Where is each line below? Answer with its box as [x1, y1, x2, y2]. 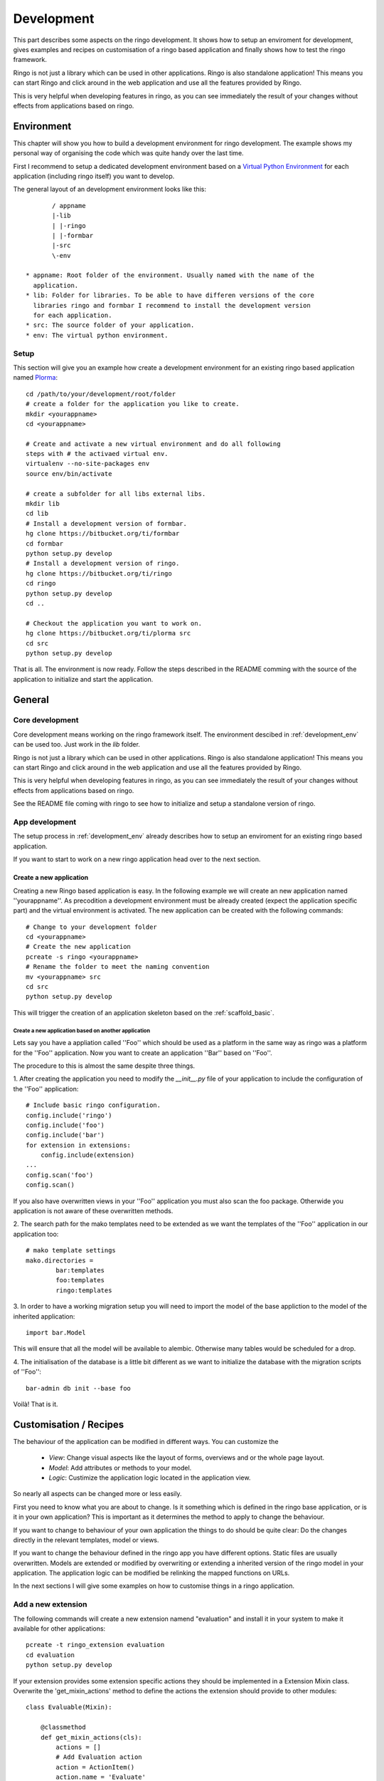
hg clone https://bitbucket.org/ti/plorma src [26, 629, 191, 638]
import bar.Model [26, 1329, 86, 1336]
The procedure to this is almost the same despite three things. [13, 1061, 196, 1070]
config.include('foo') [26, 1121, 105, 1129]
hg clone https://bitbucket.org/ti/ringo [26, 569, 172, 577]
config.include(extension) [40, 1151, 135, 1159]
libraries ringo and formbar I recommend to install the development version [33, 301, 311, 309]
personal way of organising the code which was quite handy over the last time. [13, 149, 245, 157]
